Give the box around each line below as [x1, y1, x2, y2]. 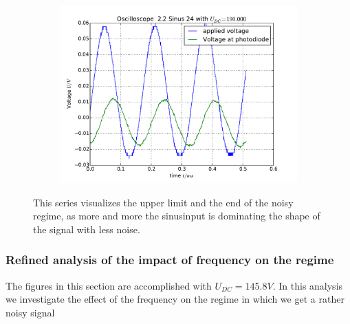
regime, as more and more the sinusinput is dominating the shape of [33, 208, 320, 223]
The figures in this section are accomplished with [6, 278, 212, 292]
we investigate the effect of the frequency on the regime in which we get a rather [6, 292, 344, 306]
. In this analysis [272, 278, 343, 292]
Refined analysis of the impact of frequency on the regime [6, 251, 334, 268]
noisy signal [6, 305, 55, 319]
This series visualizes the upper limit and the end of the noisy [33, 195, 294, 209]
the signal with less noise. [33, 222, 140, 236]
